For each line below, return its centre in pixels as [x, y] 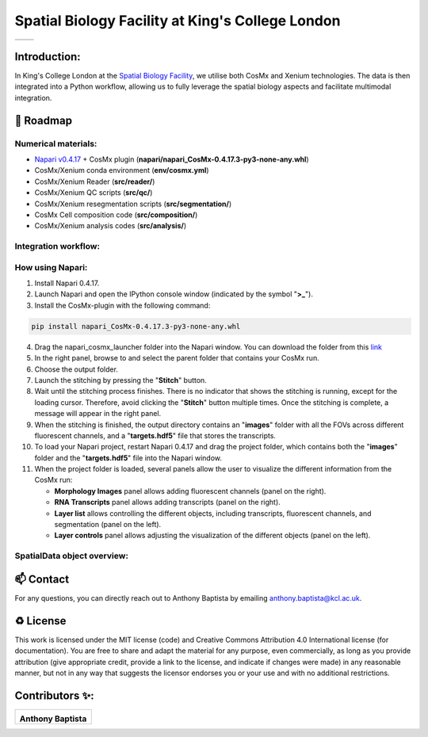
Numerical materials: [56, 143]
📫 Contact [42, 579]
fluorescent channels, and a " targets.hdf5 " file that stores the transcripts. [155, 435]
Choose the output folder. [76, 369]
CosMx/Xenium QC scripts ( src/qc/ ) [94, 193]
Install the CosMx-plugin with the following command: [122, 305]
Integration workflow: [57, 246]
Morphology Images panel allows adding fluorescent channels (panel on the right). [190, 491]
